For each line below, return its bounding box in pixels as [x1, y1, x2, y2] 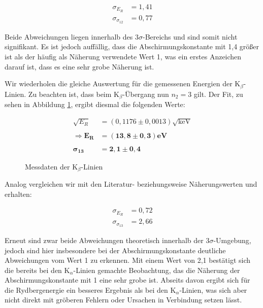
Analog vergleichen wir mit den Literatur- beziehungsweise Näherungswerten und [5, 178, 257, 189]
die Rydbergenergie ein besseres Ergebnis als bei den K [5, 284, 176, 295]
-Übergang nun [122, 88, 169, 99]
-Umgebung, [213, 234, 251, 245]
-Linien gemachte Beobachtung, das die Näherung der [73, 264, 240, 275]
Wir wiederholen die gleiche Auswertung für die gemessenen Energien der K [5, 78, 241, 89]
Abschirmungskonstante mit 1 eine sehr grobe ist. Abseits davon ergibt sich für [5, 275, 250, 285]
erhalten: [5, 188, 32, 199]
